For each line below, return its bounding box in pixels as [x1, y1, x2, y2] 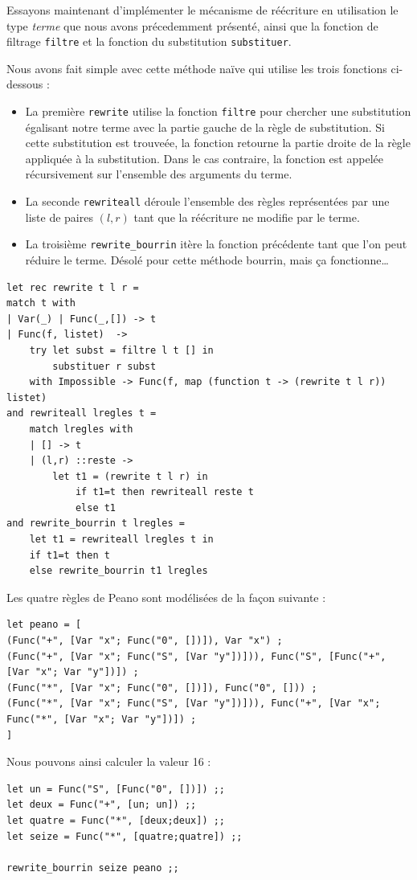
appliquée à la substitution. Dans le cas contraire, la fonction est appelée [25, 149, 383, 166]
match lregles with [29, 423, 133, 435]
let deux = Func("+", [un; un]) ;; [6, 799, 197, 811]
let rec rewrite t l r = [6, 281, 139, 293]
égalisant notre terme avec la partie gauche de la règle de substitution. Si [25, 118, 385, 135]
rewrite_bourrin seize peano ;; [6, 862, 179, 874]
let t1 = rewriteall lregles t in [29, 534, 214, 546]
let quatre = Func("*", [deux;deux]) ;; [6, 814, 226, 826]
